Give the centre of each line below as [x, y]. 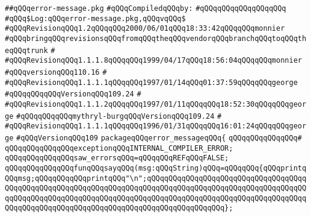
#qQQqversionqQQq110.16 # [56, 72]
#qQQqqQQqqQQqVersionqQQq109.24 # [73, 94]
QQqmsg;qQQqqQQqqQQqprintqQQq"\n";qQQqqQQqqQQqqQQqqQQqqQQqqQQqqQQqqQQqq [156, 178]
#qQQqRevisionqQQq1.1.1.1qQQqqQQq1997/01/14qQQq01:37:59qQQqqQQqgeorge [151, 82]
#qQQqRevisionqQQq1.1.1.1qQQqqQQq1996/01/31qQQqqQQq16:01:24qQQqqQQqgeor [156, 126]
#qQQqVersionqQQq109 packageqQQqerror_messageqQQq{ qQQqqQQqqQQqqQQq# [159, 138]
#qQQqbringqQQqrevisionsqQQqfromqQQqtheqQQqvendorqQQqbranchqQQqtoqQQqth [156, 38]
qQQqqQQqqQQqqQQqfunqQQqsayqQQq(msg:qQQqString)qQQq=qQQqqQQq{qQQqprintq [156, 168]
